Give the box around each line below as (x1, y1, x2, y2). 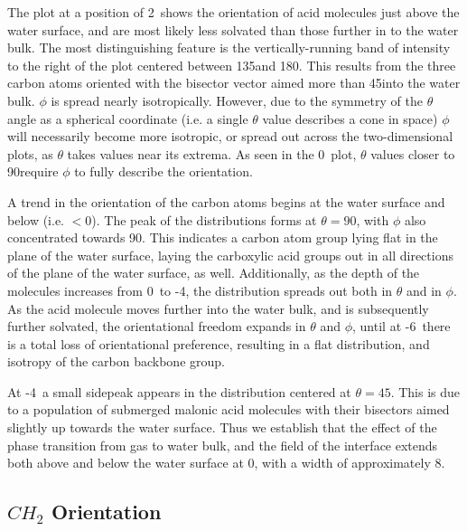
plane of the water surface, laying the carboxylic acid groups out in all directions (7, 245, 453, 264)
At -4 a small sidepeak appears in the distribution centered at (7, 382, 351, 401)
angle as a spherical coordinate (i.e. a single (7, 109, 248, 128)
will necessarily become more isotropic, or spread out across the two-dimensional (7, 127, 453, 146)
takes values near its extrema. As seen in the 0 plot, (67, 144, 357, 163)
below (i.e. (7, 210, 64, 229)
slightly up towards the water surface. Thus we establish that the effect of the (7, 418, 437, 437)
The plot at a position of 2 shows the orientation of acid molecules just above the (7, 3, 460, 21)
